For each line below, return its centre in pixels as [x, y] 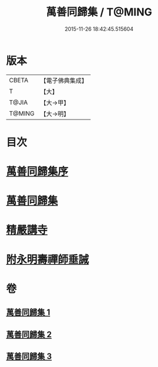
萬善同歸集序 [37, 172]
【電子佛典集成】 [64, 81]
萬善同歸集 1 [28, 312]
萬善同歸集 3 [29, 356]
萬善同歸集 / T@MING [99, 12]
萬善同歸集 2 [29, 334]
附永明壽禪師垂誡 [48, 260]
